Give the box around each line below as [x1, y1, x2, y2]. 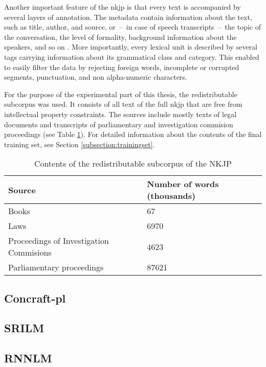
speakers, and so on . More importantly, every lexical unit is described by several [4, 41, 257, 52]
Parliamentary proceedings [8, 261, 104, 273]
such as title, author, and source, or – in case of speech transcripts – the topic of [4, 21, 261, 32]
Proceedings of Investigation [8, 235, 109, 247]
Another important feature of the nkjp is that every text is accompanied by [4, 2, 241, 12]
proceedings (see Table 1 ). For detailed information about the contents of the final [4, 129, 262, 140]
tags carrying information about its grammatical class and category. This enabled [4, 51, 259, 62]
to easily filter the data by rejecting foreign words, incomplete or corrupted [4, 61, 239, 72]
